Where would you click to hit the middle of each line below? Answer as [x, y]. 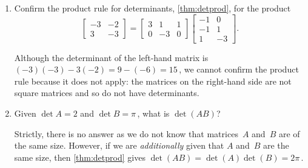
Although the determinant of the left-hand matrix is [111, 57]
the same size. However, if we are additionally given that [119, 145]
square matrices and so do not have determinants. [107, 93]
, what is [153, 113]
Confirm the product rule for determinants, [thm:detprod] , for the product [152, 8]
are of [289, 133]
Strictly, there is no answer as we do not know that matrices [126, 133]
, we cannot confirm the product [239, 69]
